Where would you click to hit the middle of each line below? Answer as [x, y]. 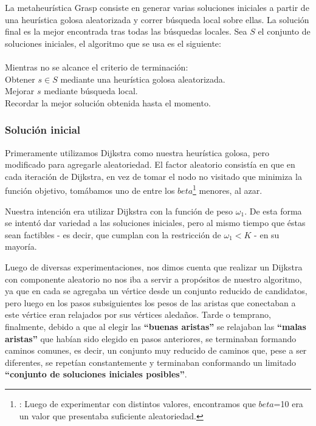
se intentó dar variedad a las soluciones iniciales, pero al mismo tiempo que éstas [155, 223]
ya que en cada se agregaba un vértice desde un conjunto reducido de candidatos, [156, 291]
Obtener [20, 79]
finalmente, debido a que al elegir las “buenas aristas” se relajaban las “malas [156, 326]
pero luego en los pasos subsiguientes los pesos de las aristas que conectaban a [150, 302]
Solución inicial [43, 130]
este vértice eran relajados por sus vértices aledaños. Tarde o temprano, [138, 314]
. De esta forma [273, 211]
